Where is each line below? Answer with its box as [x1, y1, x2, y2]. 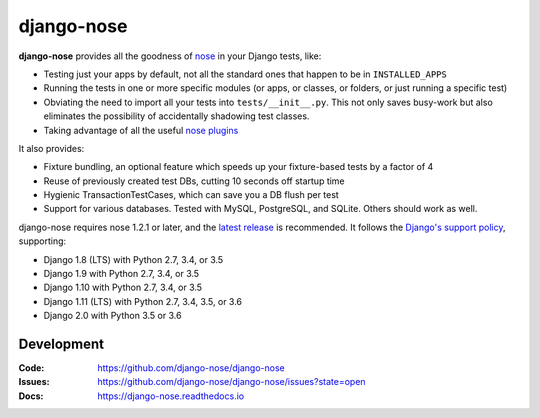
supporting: [18, 235, 67, 247]
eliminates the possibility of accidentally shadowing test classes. [43, 110, 310, 122]
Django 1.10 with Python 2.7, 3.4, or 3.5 [43, 281, 203, 294]
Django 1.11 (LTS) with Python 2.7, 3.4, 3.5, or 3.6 [43, 295, 243, 307]
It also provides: [18, 142, 85, 154]
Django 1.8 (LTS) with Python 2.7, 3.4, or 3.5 [43, 253, 224, 265]
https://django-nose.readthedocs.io [97, 390, 245, 402]
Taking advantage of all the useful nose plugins [43, 124, 239, 136]
